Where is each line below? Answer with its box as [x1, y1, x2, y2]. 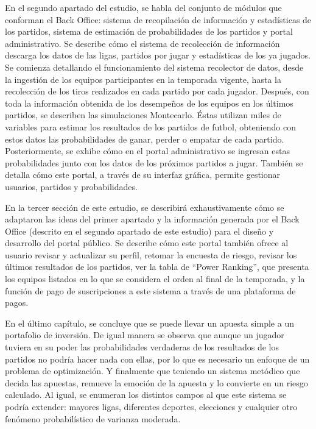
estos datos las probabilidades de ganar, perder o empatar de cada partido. [5, 132, 284, 145]
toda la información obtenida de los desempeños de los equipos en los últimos [5, 96, 293, 109]
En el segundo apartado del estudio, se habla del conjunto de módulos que [5, 1, 282, 13]
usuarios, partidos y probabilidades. [5, 180, 138, 193]
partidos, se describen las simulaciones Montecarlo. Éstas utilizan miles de [5, 108, 281, 121]
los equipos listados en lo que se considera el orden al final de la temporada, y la [5, 272, 305, 285]
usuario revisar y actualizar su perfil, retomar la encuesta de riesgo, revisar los [5, 248, 297, 261]
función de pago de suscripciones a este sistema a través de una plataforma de [5, 284, 296, 297]
